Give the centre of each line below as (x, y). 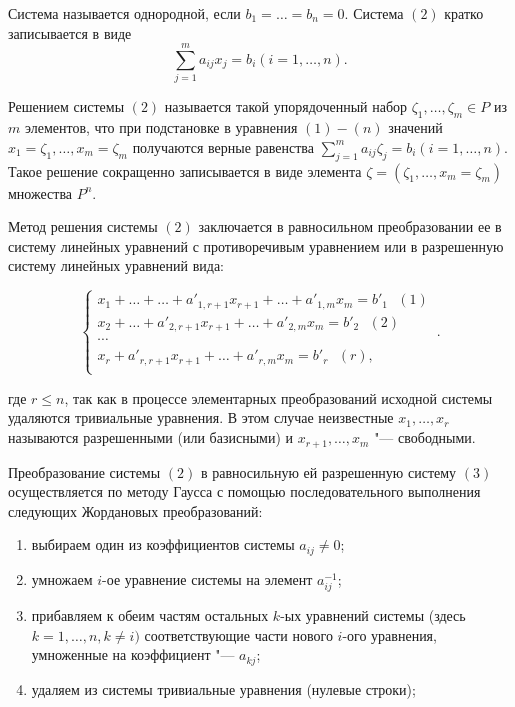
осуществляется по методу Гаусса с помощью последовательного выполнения (244, 491)
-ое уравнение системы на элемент (207, 578)
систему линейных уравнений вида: (116, 265)
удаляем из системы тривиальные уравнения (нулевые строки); (223, 688)
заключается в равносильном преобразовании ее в (350, 226)
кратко (464, 13)
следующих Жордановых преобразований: (135, 510)
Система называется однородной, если (124, 13)
